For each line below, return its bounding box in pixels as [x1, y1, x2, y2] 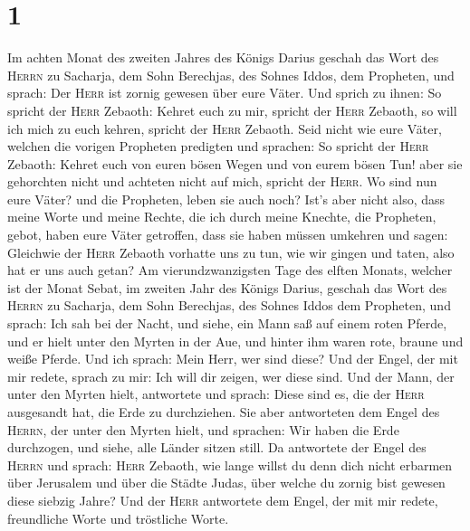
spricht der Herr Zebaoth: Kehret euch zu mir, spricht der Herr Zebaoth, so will [7, 100, 457, 119]
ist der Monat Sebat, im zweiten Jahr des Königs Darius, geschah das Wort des [7, 278, 447, 297]
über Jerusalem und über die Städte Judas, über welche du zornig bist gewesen [7, 473, 446, 492]
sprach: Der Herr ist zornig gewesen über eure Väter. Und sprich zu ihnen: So [7, 83, 442, 102]
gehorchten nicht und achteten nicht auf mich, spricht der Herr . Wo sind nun [7, 172, 437, 191]
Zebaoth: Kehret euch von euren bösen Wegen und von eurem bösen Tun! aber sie [7, 154, 463, 173]
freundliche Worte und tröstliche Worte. [7, 508, 229, 527]
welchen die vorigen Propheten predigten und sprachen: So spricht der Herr [7, 137, 429, 156]
